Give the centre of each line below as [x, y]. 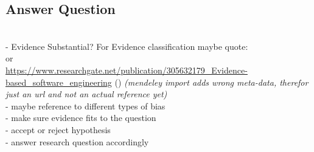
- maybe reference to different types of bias [85, 105]
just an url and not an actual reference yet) [86, 94]
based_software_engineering [59, 82]
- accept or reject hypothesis [58, 129]
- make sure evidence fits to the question [81, 118]
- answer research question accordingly [77, 141]
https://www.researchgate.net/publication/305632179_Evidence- [127, 70]
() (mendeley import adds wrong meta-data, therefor [211, 82]
